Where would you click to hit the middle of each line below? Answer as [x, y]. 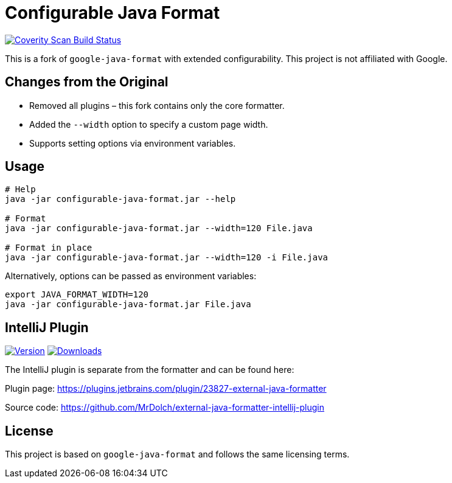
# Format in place [49, 248]
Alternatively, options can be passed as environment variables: [131, 276]
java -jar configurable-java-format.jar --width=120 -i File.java [167, 258]
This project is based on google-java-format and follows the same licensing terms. [177, 454]
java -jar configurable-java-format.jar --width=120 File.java [159, 228]
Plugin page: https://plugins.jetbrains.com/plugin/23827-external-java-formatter [166, 389]
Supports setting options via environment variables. [133, 143]
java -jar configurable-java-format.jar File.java [128, 304]
